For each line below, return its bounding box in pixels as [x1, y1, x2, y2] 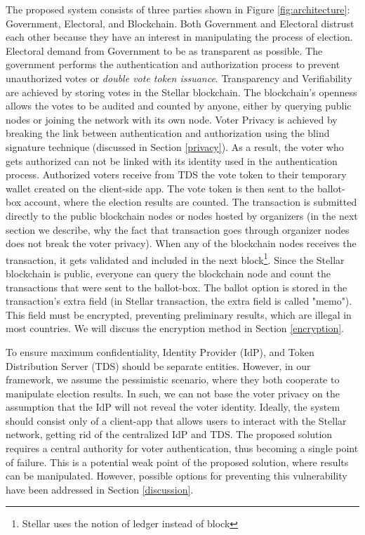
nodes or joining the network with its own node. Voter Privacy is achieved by [6, 112, 338, 126]
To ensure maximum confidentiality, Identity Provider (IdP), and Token [6, 344, 314, 359]
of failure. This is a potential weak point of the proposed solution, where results [6, 454, 349, 469]
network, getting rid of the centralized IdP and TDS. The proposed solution [6, 427, 333, 442]
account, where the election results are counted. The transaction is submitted [24, 194, 357, 209]
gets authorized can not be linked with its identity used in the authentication [6, 153, 338, 168]
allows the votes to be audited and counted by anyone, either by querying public [6, 98, 352, 113]
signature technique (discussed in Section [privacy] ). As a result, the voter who [6, 139, 344, 154]
